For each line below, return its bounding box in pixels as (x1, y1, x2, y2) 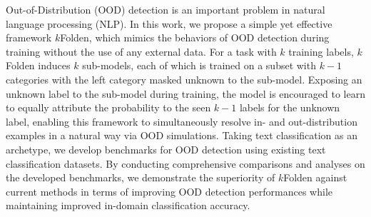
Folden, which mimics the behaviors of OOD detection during (60, 30, 330, 45)
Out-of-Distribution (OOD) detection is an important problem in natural (6, 2, 325, 16)
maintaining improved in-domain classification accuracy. (6, 198, 250, 213)
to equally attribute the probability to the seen (6, 100, 211, 115)
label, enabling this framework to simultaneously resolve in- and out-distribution (6, 113, 357, 128)
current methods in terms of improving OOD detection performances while (6, 183, 332, 198)
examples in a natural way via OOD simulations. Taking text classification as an (6, 128, 358, 143)
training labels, (288, 44, 354, 59)
